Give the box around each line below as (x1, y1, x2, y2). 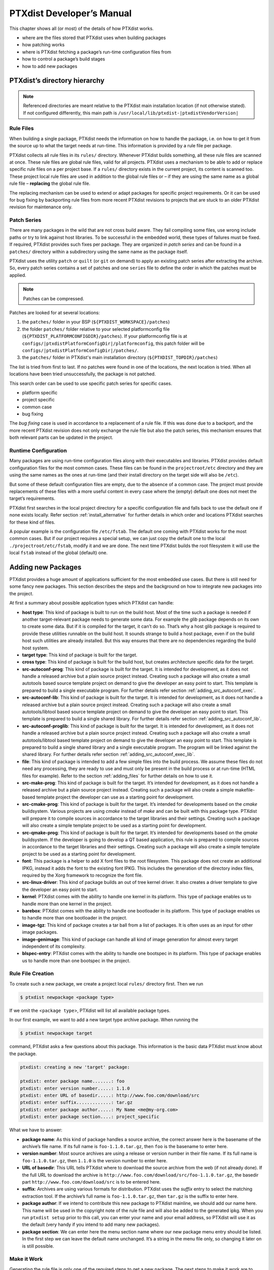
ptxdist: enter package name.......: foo (20, 1078, 125, 1084)
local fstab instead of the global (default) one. (9, 550, 108, 556)
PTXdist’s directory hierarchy (9, 76, 105, 85)
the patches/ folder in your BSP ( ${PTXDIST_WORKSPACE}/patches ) (22, 319, 170, 325)
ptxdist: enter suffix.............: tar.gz (20, 1100, 133, 1105)
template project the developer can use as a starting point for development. (36, 794, 194, 800)
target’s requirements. (9, 495, 55, 501)
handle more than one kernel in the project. (22, 901, 113, 907)
